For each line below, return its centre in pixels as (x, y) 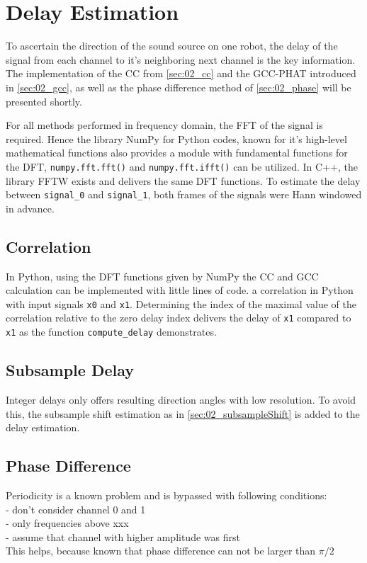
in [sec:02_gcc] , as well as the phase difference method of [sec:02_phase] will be (179, 87)
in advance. (30, 208)
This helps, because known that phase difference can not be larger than (161, 551)
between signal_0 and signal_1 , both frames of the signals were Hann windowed (184, 194)
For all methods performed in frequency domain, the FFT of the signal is (164, 125)
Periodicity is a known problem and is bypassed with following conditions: (166, 495)
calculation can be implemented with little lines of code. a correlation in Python (180, 290)
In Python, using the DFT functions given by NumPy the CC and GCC (162, 276)
